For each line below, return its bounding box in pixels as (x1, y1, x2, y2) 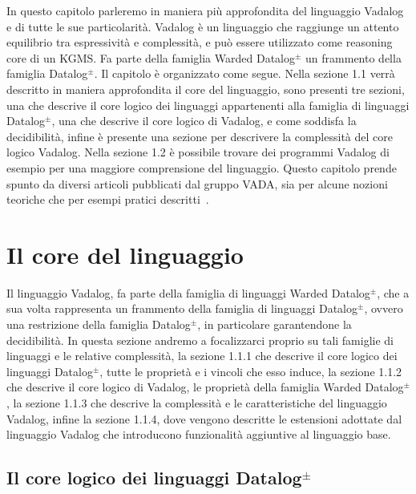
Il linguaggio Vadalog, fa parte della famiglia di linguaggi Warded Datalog (6, 284, 370, 301)
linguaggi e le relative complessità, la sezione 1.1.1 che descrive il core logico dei (6, 347, 398, 364)
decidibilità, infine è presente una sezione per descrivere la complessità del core (6, 128, 393, 144)
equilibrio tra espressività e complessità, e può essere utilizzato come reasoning (6, 34, 393, 51)
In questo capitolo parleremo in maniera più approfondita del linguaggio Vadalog (6, 2, 404, 18)
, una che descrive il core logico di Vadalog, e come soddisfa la (51, 112, 357, 129)
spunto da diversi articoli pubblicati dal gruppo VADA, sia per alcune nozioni (6, 175, 388, 192)
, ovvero (364, 300, 403, 317)
